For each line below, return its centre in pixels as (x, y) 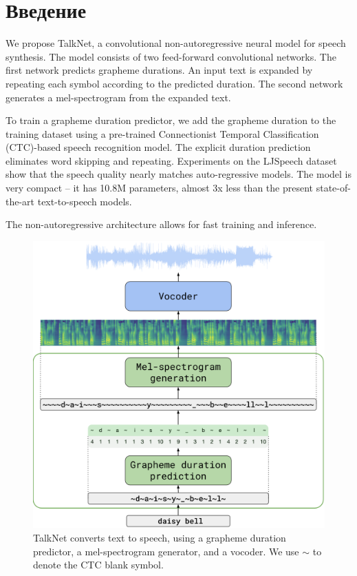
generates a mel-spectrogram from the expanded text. (118, 97)
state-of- (333, 188)
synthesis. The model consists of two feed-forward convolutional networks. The (171, 56)
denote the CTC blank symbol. (98, 565)
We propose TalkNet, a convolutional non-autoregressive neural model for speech (176, 43)
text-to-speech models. (85, 201)
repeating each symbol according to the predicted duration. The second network (174, 83)
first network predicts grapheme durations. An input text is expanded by (159, 70)
